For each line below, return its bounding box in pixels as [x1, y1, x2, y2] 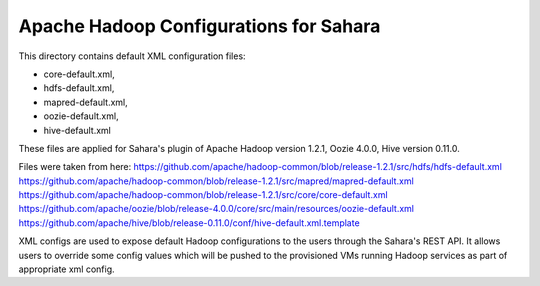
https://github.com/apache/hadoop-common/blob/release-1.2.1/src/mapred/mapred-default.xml [18, 175, 414, 187]
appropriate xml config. [18, 263, 115, 275]
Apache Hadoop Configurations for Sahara [18, 15, 381, 37]
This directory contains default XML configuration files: [18, 50, 246, 62]
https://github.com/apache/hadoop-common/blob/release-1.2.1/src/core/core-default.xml [18, 189, 389, 201]
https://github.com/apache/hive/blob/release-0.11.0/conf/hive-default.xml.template [18, 216, 360, 229]
